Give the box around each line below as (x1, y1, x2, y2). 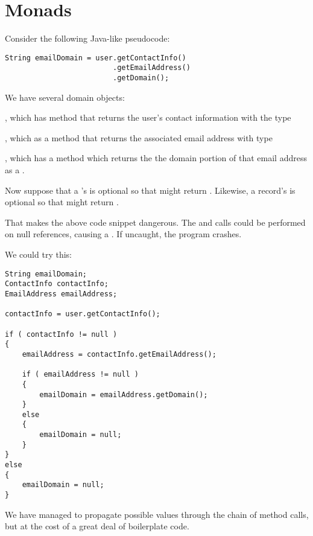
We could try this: (5, 248, 72, 261)
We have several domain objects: (5, 91, 125, 103)
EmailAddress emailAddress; (5, 289, 118, 298)
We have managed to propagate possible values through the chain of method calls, (5, 508, 309, 520)
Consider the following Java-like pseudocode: (5, 32, 170, 45)
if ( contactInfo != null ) (5, 330, 118, 339)
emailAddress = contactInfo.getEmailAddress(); (22, 349, 217, 359)
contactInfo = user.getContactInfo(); (5, 310, 160, 319)
